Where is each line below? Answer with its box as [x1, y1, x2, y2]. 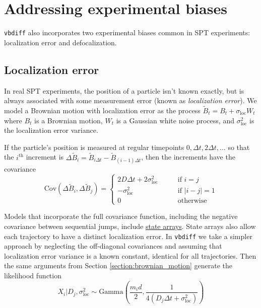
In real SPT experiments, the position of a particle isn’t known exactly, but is [4, 85, 244, 96]
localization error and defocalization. [4, 37, 117, 47]
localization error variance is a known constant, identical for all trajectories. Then [4, 250, 256, 261]
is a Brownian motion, [34, 115, 103, 125]
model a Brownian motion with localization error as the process [4, 105, 201, 115]
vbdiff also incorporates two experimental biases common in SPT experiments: [4, 27, 250, 38]
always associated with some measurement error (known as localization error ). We [4, 95, 257, 106]
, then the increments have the [141, 151, 235, 162]
